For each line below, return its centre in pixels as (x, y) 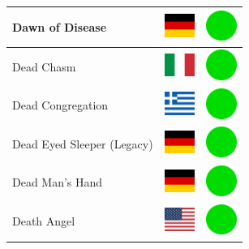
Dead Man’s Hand (58, 182)
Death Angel (44, 221)
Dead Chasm (44, 66)
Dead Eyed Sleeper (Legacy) (83, 143)
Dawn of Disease (60, 26)
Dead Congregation (60, 105)
